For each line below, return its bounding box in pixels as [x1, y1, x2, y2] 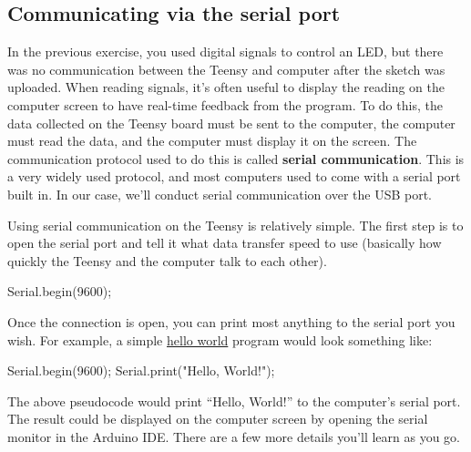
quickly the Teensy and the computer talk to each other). [7, 251, 327, 270]
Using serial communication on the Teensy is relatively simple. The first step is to [7, 215, 464, 234]
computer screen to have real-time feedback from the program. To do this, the [7, 95, 443, 114]
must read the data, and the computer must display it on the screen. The [7, 131, 417, 150]
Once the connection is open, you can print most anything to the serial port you [7, 312, 456, 331]
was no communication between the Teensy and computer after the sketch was [7, 59, 445, 78]
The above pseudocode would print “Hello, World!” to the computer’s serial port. [7, 391, 461, 410]
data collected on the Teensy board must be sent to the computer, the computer [7, 113, 456, 132]
